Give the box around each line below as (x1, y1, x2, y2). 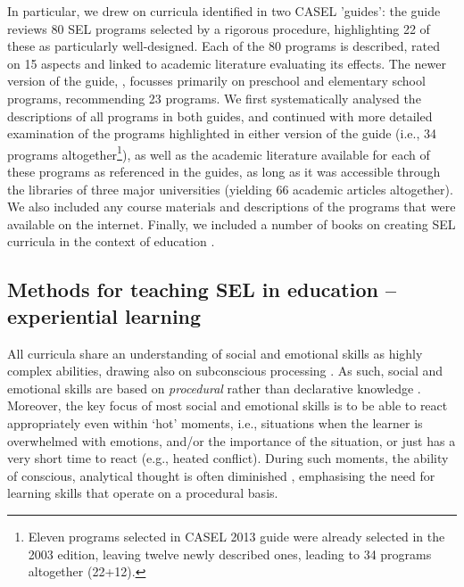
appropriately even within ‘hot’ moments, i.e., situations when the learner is (7, 413, 423, 432)
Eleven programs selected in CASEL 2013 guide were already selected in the (28, 526, 445, 545)
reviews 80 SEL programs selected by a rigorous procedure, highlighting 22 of (7, 19, 430, 37)
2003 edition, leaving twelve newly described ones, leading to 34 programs (28, 544, 432, 563)
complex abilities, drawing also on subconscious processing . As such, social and (7, 361, 443, 380)
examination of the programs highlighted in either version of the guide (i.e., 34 (7, 124, 437, 143)
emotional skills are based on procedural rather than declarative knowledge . (7, 378, 421, 397)
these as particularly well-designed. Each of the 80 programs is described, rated (7, 37, 441, 55)
